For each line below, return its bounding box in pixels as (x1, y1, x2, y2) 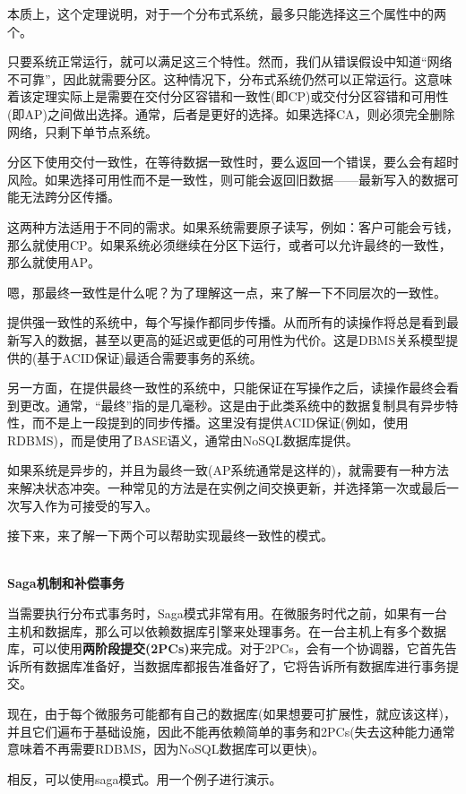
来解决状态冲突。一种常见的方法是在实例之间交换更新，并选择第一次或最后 (7, 479, 446, 497)
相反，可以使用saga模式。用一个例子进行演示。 (7, 769, 282, 788)
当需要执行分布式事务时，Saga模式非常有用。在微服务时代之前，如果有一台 (7, 604, 447, 623)
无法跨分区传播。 (19, 187, 120, 206)
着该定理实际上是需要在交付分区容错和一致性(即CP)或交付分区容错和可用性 (7, 87, 449, 106)
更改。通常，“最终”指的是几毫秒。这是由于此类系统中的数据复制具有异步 (19, 395, 446, 414)
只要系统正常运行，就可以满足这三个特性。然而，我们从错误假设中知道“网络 (7, 52, 453, 71)
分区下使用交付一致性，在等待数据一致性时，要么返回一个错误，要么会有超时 (7, 152, 459, 171)
